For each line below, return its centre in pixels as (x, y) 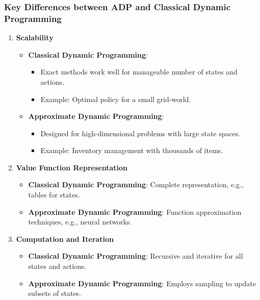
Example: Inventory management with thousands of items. (132, 150)
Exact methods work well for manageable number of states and (139, 72)
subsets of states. (55, 293)
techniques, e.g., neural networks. (80, 222)
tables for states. (54, 195)
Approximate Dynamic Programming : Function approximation (135, 211)
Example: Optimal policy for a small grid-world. (116, 99)
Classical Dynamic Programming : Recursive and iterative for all (136, 256)
